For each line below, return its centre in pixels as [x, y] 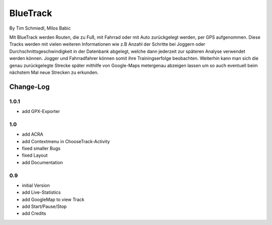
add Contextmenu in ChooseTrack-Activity [66, 141]
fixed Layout [35, 155]
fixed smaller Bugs [41, 148]
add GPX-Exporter [41, 111]
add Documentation [42, 162]
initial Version [36, 185]
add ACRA [33, 134]
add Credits [34, 213]
